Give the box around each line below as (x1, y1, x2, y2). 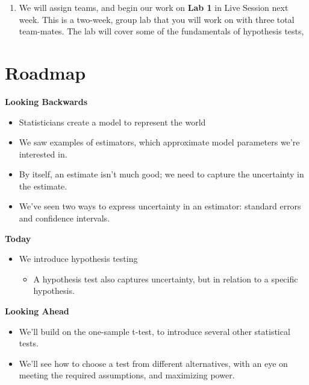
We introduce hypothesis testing (19, 252, 138, 265)
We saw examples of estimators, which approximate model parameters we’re (19, 136, 300, 148)
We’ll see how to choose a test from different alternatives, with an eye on (19, 357, 288, 369)
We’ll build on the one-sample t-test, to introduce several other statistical (19, 325, 290, 337)
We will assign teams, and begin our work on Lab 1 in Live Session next (19, 1, 289, 13)
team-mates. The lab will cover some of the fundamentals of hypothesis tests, (19, 25, 304, 37)
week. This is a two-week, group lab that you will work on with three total (19, 13, 295, 25)
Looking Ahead (5, 305, 69, 317)
